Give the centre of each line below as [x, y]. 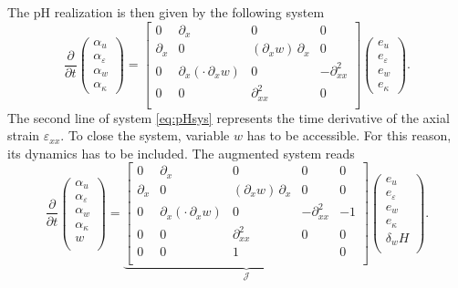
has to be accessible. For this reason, [349, 135]
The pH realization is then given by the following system [166, 12]
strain [24, 135]
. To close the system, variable [145, 135]
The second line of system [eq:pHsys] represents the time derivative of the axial [229, 117]
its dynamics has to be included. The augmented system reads [181, 153]
